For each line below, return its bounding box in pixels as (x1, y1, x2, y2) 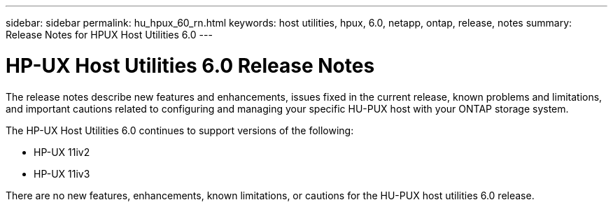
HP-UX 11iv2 (34, 145, 90, 158)
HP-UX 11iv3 (34, 167, 90, 180)
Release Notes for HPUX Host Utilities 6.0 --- (6, 29, 213, 41)
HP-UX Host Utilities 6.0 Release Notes (6, 53, 375, 78)
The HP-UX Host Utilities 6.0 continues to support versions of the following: (6, 124, 354, 136)
